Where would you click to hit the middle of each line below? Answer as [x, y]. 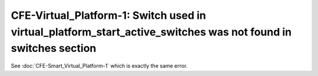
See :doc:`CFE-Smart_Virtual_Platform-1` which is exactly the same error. [99, 66]
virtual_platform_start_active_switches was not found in [151, 32]
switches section [54, 49]
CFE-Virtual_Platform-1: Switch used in [108, 15]
